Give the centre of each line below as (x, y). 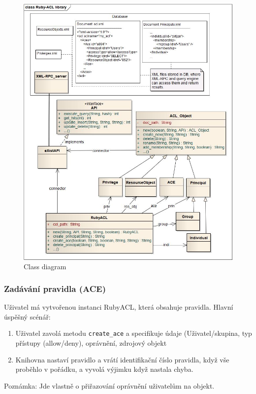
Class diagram (45, 267)
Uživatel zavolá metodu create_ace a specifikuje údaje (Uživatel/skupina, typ (134, 333)
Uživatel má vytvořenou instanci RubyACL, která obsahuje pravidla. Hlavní (119, 307)
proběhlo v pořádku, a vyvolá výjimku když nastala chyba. (104, 369)
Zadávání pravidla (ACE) (55, 288)
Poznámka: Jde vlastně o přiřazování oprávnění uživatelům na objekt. (109, 385)
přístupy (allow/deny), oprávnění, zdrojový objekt (91, 343)
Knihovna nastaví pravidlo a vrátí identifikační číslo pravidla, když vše (122, 359)
